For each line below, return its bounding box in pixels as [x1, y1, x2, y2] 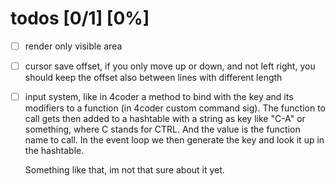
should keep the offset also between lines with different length [24, 72, 283, 84]
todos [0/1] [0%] [10, 7, 150, 30]
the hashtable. [24, 145, 85, 157]
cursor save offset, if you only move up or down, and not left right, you [24, 60, 316, 72]
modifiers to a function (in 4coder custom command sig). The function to [24, 102, 326, 114]
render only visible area [24, 40, 123, 52]
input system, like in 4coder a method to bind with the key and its [24, 91, 294, 103]
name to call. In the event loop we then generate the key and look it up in [24, 134, 325, 146]
